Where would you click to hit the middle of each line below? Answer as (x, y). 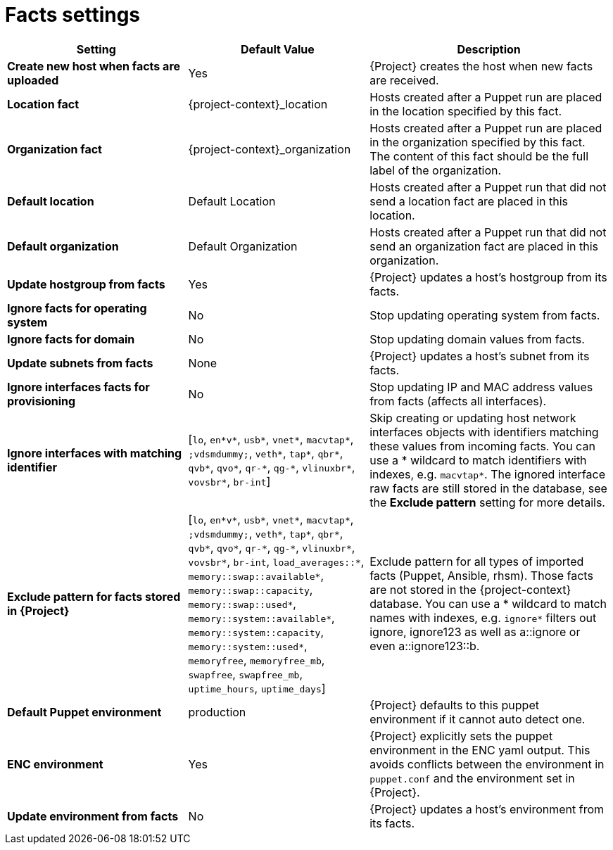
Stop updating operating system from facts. (485, 315)
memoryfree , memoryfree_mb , (257, 660)
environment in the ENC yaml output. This (480, 750)
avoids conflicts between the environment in (487, 764)
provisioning (42, 401)
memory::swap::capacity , (251, 589)
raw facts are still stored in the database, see (488, 488)
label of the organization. (436, 170)
